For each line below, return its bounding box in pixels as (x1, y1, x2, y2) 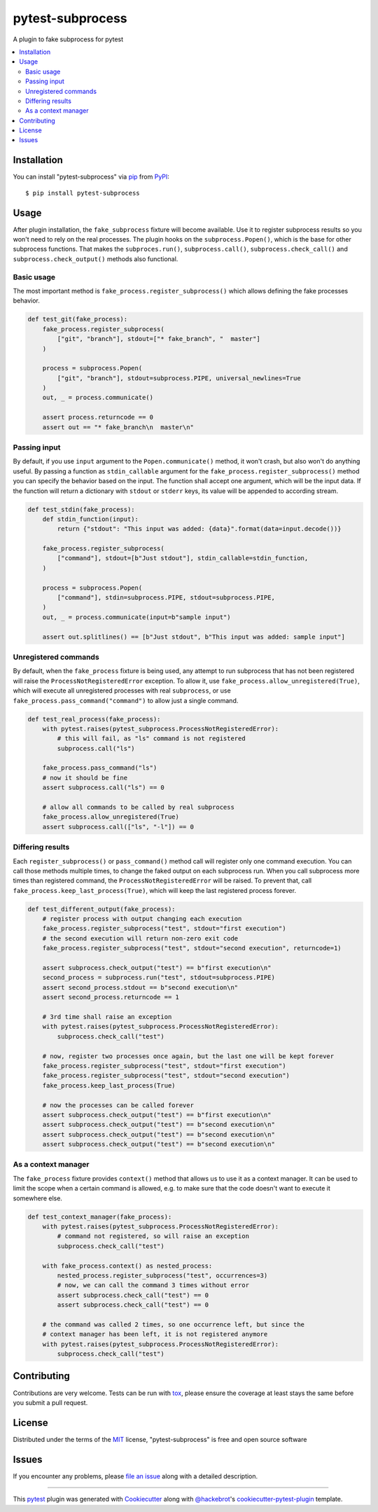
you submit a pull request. (13, 1398, 88, 1407)
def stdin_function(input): (42, 515, 139, 523)
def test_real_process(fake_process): (27, 715, 161, 723)
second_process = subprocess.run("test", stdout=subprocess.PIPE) (42, 973, 276, 982)
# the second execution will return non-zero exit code (42, 934, 239, 942)
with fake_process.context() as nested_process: (42, 1261, 213, 1270)
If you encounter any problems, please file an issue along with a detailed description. (13, 1471, 258, 1480)
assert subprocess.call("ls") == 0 (42, 784, 164, 791)
